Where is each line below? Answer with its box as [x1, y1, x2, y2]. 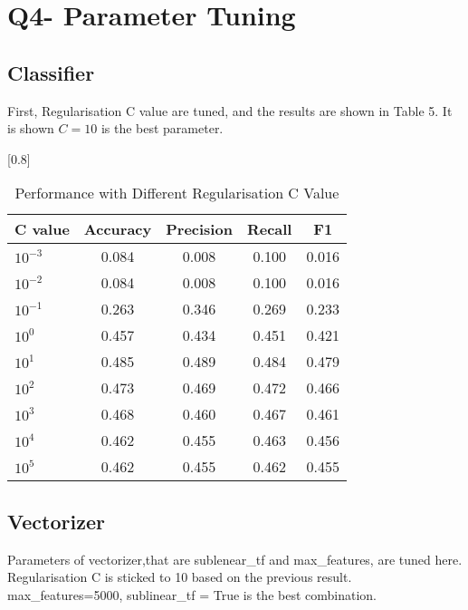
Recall [246, 218, 292, 240]
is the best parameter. [100, 119, 224, 138]
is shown [7, 119, 54, 138]
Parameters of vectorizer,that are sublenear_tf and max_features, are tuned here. [7, 549, 463, 568]
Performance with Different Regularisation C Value [14, 182, 339, 204]
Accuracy [83, 218, 152, 240]
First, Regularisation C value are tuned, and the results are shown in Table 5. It [7, 101, 453, 120]
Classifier [7, 58, 95, 86]
